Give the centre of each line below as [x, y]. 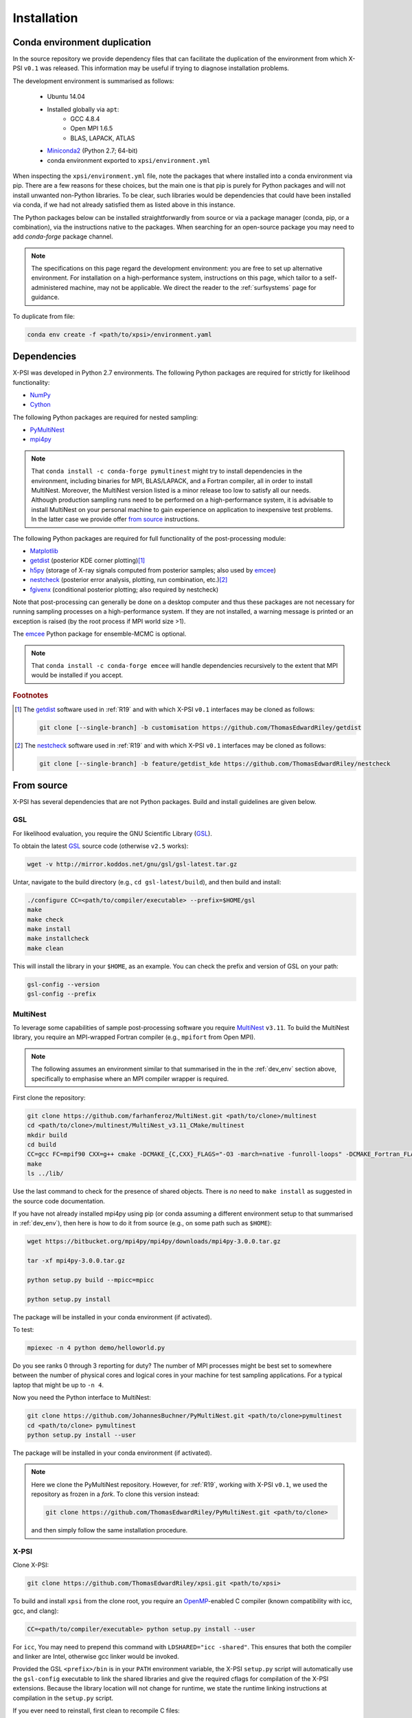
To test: [23, 1330]
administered [50, 287]
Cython [40, 405]
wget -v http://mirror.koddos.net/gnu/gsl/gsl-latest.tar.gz [132, 864]
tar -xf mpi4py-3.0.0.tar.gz [76, 1261]
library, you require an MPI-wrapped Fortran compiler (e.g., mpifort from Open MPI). [134, 1037]
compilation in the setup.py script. [63, 1698]
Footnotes [31, 695]
